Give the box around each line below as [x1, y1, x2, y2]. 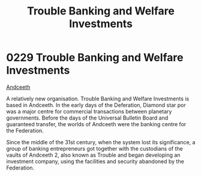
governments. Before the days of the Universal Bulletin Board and [6, 114, 169, 121]
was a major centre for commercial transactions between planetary [6, 108, 172, 115]
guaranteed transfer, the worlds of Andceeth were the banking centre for [6, 120, 187, 127]
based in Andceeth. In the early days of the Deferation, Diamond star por [6, 101, 186, 109]
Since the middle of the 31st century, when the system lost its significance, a [6, 138, 196, 145]
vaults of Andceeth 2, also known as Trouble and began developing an [6, 151, 181, 159]
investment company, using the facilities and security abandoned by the [6, 157, 184, 165]
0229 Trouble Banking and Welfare [6, 51, 184, 64]
